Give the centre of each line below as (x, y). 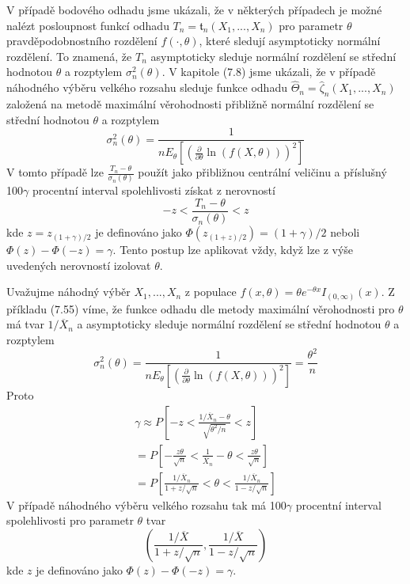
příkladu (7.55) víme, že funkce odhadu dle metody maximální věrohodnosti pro (201, 308)
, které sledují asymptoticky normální (290, 41)
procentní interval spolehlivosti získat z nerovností (154, 190)
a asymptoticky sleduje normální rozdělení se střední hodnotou (229, 324)
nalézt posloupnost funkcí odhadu (88, 25)
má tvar (25, 324)
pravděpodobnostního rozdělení (82, 41)
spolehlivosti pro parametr (70, 520)
